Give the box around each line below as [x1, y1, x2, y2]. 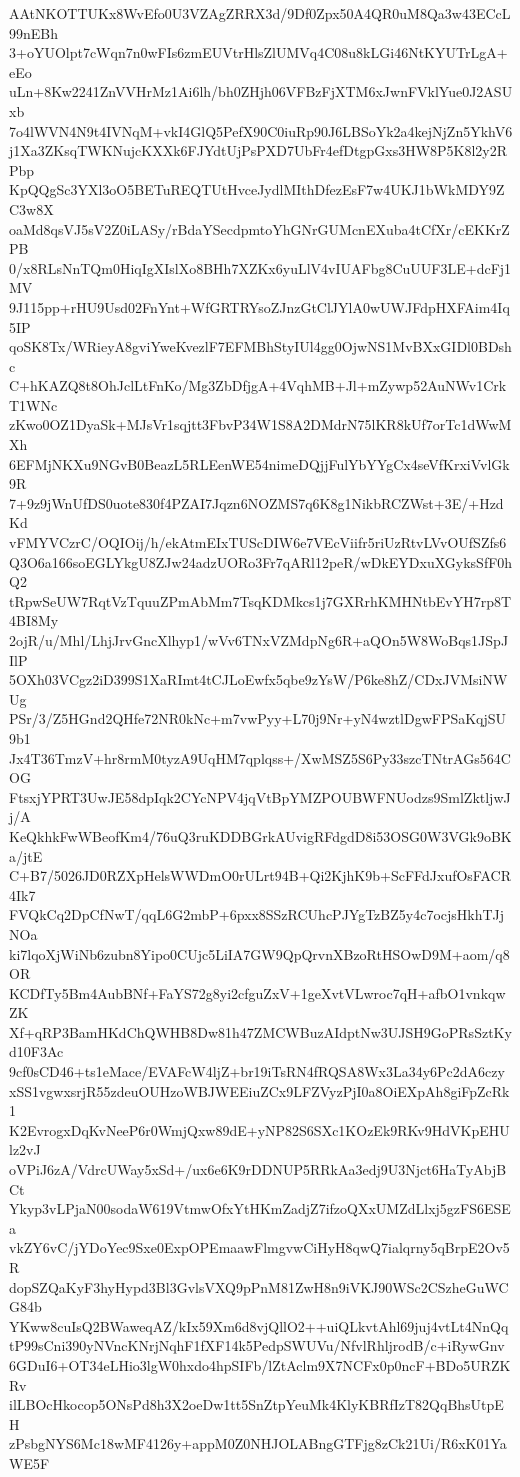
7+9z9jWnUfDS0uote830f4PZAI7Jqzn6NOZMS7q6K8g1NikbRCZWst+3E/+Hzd [9, 492, 504, 513]
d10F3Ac [9, 1041, 64, 1062]
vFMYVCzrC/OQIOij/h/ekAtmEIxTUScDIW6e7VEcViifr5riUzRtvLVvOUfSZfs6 [9, 532, 507, 553]
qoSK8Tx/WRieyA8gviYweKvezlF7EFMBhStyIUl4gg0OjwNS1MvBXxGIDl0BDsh [9, 336, 512, 357]
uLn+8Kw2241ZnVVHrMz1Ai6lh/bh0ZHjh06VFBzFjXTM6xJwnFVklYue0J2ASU [9, 81, 513, 102]
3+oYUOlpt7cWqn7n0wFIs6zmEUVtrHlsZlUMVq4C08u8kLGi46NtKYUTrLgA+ [9, 42, 508, 63]
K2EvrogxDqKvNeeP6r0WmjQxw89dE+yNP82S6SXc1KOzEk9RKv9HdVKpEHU [9, 1119, 510, 1140]
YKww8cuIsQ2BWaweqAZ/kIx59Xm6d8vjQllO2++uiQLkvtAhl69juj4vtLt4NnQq [9, 1315, 509, 1336]
